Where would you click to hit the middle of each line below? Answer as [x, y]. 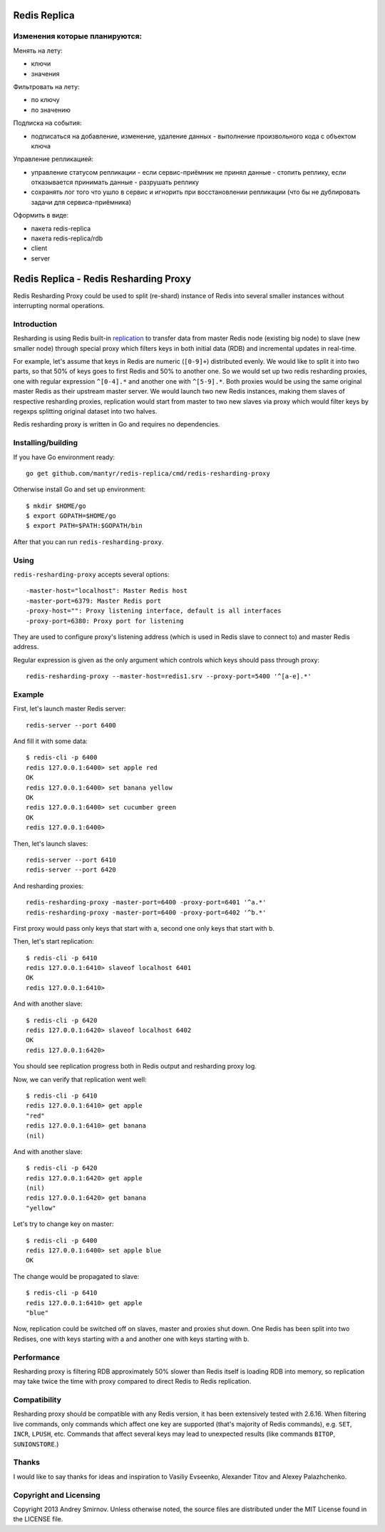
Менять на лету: [38, 51]
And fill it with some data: [51, 741]
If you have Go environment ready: [64, 457]
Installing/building [46, 443]
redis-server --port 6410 [71, 860]
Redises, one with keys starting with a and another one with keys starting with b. [131, 1339]
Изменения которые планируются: [78, 36]
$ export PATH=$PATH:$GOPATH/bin [84, 526]
